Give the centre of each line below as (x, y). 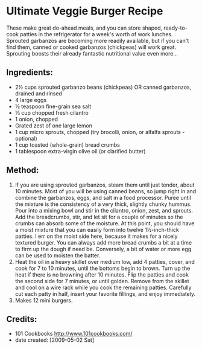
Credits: (22, 319)
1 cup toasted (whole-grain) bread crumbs (68, 145)
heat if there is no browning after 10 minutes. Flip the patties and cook (102, 274)
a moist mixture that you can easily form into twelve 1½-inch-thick (97, 229)
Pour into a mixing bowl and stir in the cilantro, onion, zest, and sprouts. (104, 210)
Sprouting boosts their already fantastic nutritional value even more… (92, 53)
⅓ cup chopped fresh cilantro (52, 112)
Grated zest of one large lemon (53, 126)
